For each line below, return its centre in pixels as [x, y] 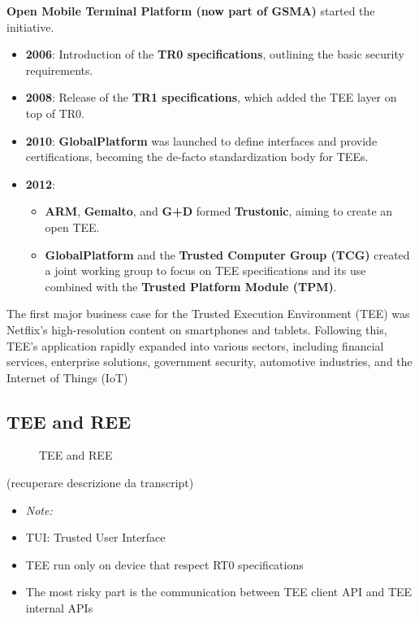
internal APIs [59, 608]
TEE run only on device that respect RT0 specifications [164, 564]
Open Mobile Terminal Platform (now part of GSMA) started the [191, 11]
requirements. [59, 70]
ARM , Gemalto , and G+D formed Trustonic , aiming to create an [219, 211]
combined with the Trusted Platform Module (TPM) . [191, 286]
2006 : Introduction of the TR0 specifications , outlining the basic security [215, 54]
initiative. [30, 26]
